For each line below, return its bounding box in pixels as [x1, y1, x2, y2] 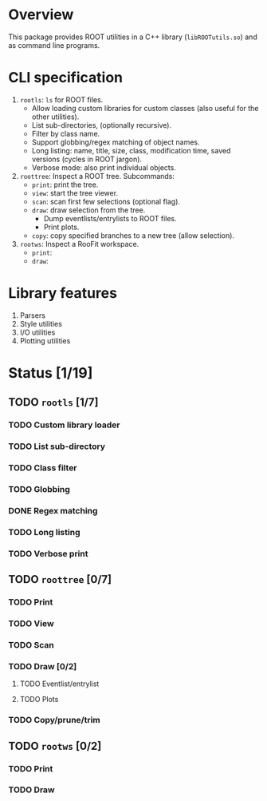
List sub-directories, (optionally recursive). [31, 120, 172, 129]
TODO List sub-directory [8, 441, 106, 452]
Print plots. [43, 222, 80, 232]
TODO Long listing [8, 526, 80, 537]
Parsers [19, 310, 46, 320]
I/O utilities [19, 327, 56, 337]
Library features [8, 284, 118, 303]
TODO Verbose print [8, 548, 88, 559]
